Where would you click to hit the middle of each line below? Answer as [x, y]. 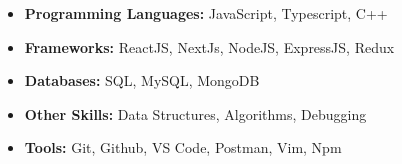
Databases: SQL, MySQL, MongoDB [142, 80]
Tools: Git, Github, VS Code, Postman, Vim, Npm [183, 147]
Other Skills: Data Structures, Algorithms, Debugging [195, 113]
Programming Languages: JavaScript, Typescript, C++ [206, 13]
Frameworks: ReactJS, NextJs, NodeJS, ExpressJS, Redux [209, 46]
